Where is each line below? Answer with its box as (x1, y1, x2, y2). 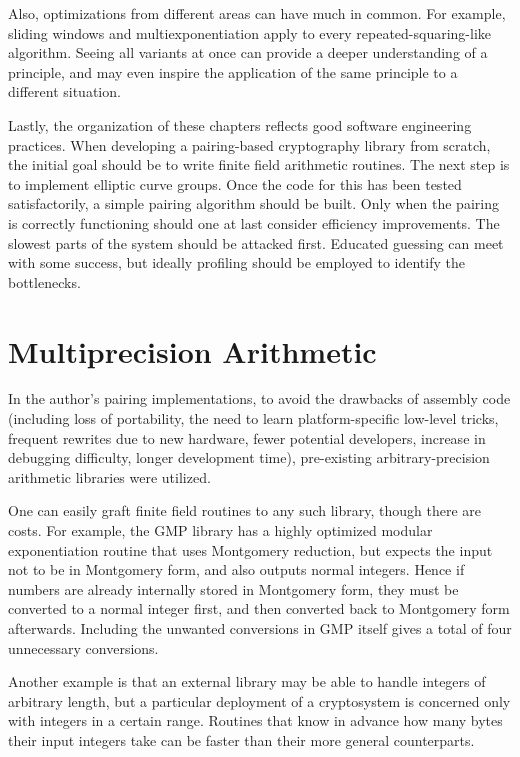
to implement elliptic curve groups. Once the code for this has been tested (8, 173, 462, 194)
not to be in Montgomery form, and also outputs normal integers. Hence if (8, 559, 465, 580)
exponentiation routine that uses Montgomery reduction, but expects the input (8, 539, 493, 560)
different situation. (8, 81, 121, 102)
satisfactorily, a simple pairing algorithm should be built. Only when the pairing (8, 193, 499, 214)
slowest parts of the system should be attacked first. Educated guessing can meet (8, 232, 504, 253)
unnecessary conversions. (8, 637, 159, 658)
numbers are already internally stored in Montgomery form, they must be (8, 578, 459, 599)
